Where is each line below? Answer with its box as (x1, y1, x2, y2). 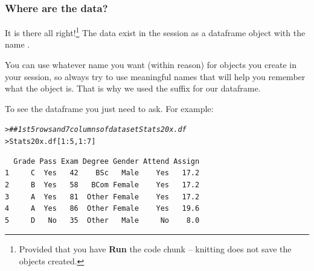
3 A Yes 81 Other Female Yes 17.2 (5, 192, 200, 201)
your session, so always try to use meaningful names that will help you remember (5, 70, 306, 83)
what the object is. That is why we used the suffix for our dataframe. (5, 82, 261, 95)
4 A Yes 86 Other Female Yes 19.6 (5, 204, 200, 213)
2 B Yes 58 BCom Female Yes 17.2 (5, 180, 200, 189)
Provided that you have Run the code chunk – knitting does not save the (19, 243, 292, 255)
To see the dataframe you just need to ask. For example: (5, 102, 214, 114)
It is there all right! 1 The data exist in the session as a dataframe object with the (5, 25, 306, 39)
